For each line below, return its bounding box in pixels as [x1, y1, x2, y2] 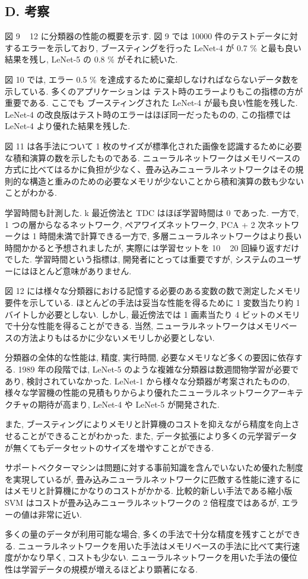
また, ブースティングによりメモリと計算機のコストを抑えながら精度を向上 [5, 418, 291, 430]
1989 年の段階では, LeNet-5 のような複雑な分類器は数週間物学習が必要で [18, 363, 299, 375]
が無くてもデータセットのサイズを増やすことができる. [5, 441, 214, 453]
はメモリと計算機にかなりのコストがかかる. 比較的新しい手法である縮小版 [5, 484, 293, 497]
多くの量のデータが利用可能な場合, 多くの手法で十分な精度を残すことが [5, 528, 284, 540]
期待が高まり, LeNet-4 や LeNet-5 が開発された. [37, 398, 220, 410]
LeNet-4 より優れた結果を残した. [5, 120, 131, 132]
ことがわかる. [5, 186, 57, 199]
